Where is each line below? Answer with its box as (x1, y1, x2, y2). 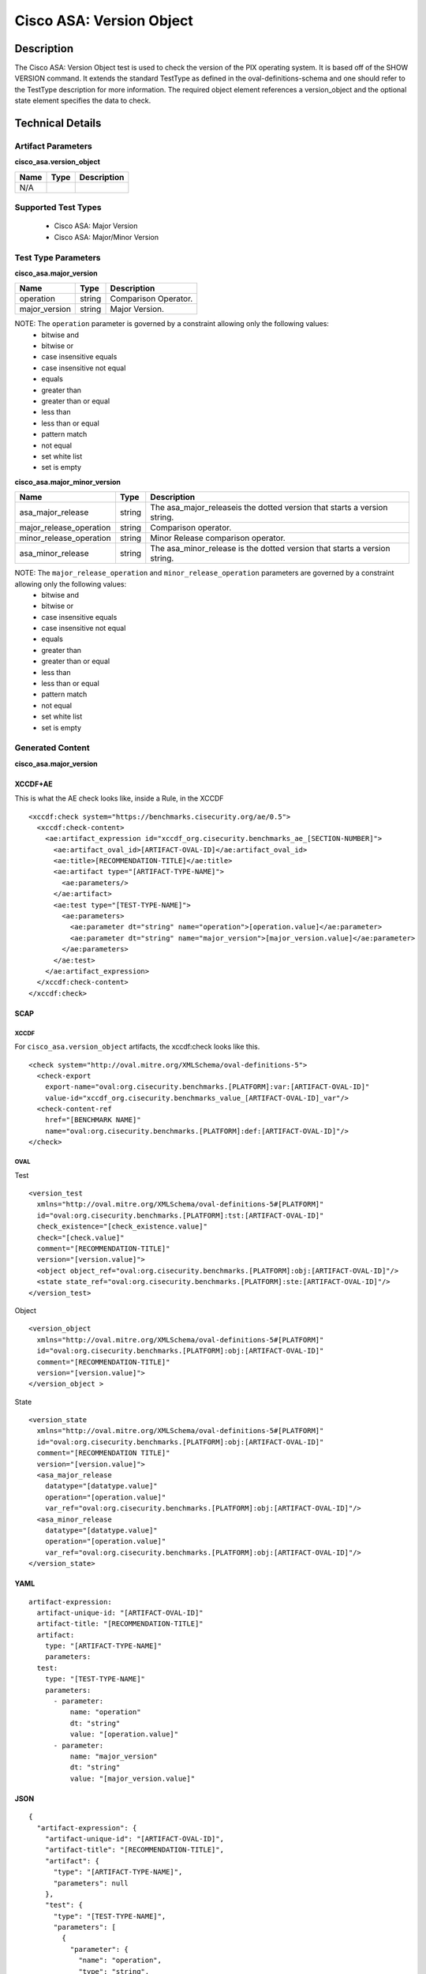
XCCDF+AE (14, 779, 53, 789)
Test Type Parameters (14, 252, 101, 263)
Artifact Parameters (14, 141, 92, 152)
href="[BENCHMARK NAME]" (44, 1116, 141, 1124)
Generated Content (14, 742, 90, 753)
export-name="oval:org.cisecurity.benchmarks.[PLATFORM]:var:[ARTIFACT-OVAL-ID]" (44, 1083, 370, 1091)
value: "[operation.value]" (69, 1730, 179, 1739)
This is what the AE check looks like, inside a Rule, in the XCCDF (14, 794, 224, 803)
